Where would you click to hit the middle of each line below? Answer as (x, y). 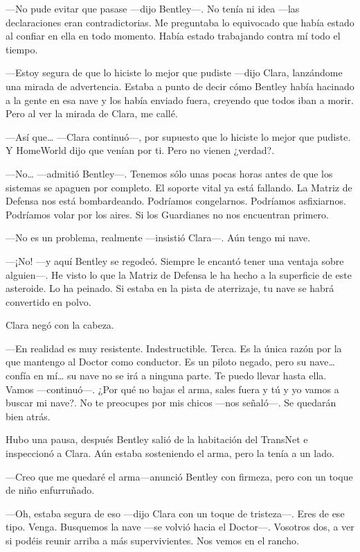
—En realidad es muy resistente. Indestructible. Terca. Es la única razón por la (174, 348)
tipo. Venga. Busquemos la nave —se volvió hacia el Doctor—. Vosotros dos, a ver (180, 527)
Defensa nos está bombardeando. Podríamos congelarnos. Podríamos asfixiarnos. (176, 201)
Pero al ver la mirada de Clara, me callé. (92, 113)
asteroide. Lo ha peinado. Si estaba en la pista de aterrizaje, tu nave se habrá (170, 288)
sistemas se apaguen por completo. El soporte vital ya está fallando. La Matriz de (179, 187)
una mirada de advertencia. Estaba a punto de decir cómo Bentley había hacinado (180, 86)
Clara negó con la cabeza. (60, 325)
